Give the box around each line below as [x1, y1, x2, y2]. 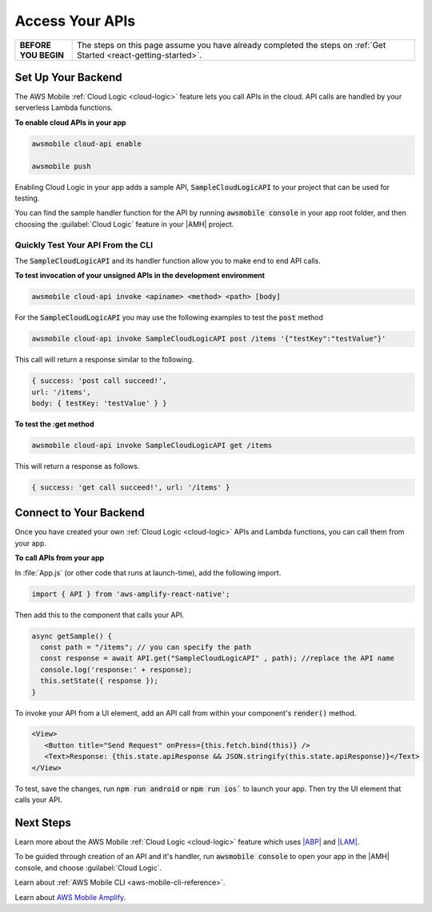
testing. [14, 193, 40, 203]
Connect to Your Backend [14, 506, 145, 520]
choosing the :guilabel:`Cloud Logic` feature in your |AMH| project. [14, 219, 234, 228]
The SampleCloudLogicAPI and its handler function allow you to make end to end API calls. [14, 256, 322, 265]
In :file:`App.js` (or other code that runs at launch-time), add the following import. [14, 567, 282, 577]
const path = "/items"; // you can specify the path [40, 642, 251, 652]
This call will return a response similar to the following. [14, 355, 194, 365]
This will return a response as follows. [14, 461, 140, 470]
